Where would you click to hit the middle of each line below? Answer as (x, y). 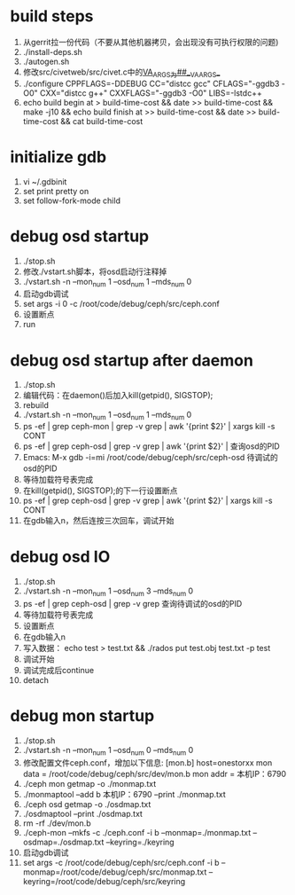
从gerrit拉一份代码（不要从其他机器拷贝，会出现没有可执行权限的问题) (151, 42)
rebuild (36, 405)
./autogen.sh (46, 61)
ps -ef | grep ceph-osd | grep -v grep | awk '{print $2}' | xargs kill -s (147, 501)
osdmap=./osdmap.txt (63, 842)
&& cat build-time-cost (101, 121)
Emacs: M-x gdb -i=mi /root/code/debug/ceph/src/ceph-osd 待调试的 (150, 458)
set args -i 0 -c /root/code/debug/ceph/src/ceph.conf (121, 304)
